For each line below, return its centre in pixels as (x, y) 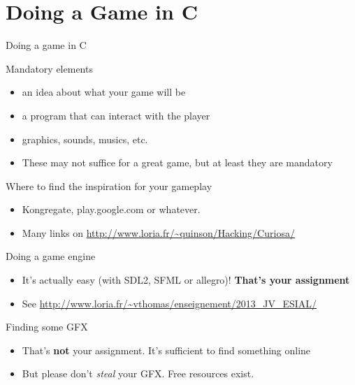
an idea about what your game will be (104, 92)
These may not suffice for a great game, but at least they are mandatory (177, 162)
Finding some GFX (47, 327)
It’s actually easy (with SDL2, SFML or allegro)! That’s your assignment (186, 280)
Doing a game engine (51, 256)
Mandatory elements (49, 68)
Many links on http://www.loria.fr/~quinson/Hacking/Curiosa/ (158, 232)
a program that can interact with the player (116, 115)
